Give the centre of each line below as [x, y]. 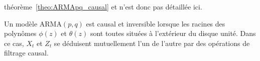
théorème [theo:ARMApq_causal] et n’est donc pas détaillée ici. [103, 6]
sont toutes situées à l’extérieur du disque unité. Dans [173, 33]
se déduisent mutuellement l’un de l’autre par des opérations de [152, 43]
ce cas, [14, 43]
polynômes [20, 33]
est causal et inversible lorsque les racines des [156, 23]
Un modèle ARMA [33, 23]
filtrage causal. [26, 53]
